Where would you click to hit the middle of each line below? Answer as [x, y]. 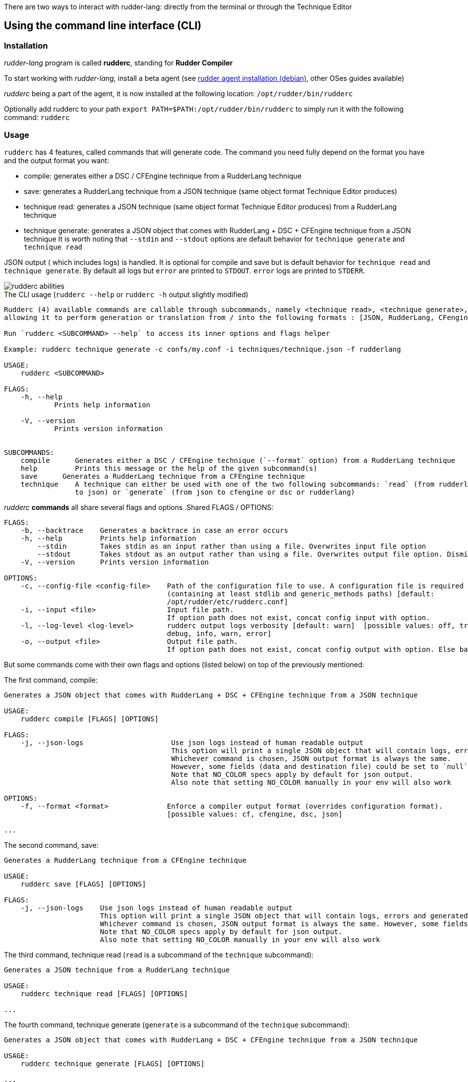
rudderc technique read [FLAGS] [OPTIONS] [104, 993]
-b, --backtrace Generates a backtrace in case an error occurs [154, 530]
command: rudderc [37, 118]
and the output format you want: [57, 160]
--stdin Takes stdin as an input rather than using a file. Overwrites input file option [232, 546]
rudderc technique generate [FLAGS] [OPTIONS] [113, 1063]
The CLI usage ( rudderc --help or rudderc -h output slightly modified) [126, 294]
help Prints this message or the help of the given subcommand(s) [169, 468]
